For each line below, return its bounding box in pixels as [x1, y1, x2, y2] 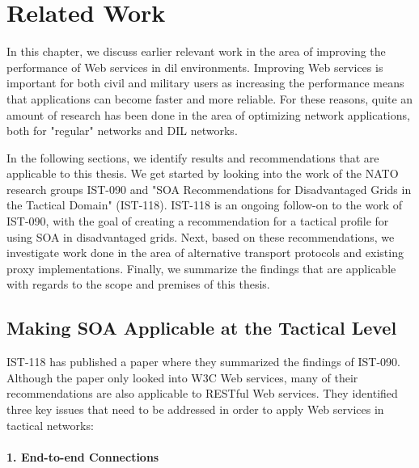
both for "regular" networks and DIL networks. [6, 122, 238, 139]
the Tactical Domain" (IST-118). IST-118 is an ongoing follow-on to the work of [6, 196, 402, 213]
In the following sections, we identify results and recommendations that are [6, 149, 379, 166]
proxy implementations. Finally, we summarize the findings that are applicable [6, 259, 396, 276]
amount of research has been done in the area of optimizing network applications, [6, 106, 410, 123]
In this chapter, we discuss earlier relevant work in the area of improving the [6, 43, 386, 60]
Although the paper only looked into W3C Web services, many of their [6, 369, 358, 386]
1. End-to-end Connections [6, 448, 159, 465]
